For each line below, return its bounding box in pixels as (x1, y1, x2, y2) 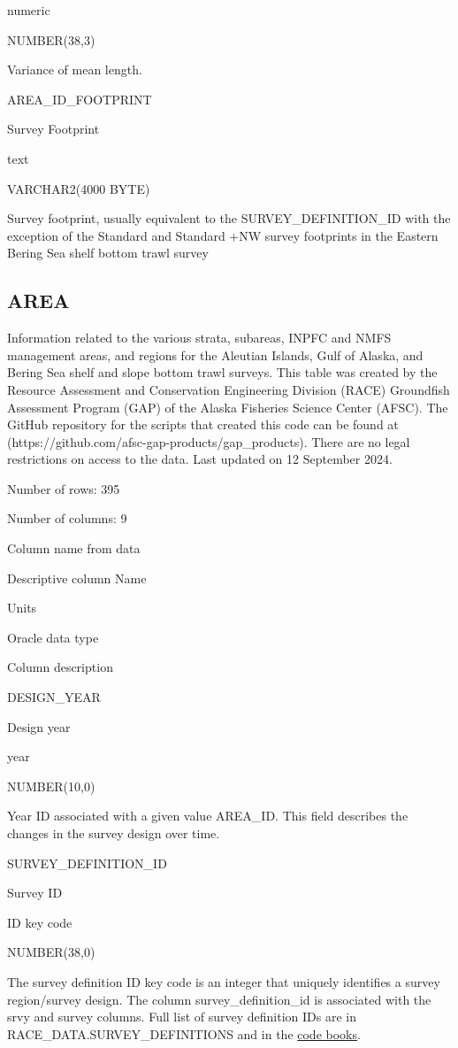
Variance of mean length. (7, 60, 142, 79)
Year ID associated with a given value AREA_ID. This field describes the (7, 806, 408, 825)
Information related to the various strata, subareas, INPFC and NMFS (7, 328, 392, 347)
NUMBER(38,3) (7, 30, 95, 49)
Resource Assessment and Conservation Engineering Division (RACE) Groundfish (7, 380, 450, 398)
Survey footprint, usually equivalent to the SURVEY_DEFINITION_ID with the (7, 209, 451, 227)
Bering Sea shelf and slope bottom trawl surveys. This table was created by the (7, 363, 438, 381)
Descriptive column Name (7, 568, 147, 587)
